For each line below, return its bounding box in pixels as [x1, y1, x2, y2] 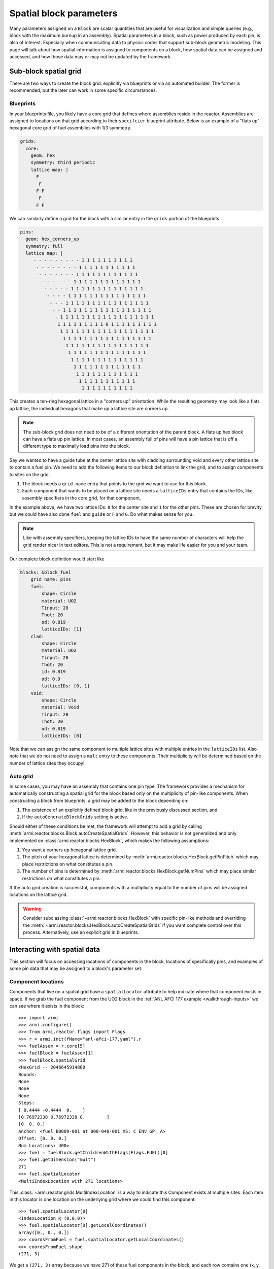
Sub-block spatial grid [9, 66, 81, 76]
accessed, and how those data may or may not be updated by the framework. [9, 54, 172, 60]
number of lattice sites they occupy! [9, 760, 85, 766]
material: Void [41, 705, 80, 710]
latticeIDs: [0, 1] [41, 683, 90, 689]
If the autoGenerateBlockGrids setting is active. [22, 814, 129, 820]
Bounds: [18, 1072, 38, 1077]
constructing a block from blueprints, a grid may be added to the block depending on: [9, 797, 189, 804]
